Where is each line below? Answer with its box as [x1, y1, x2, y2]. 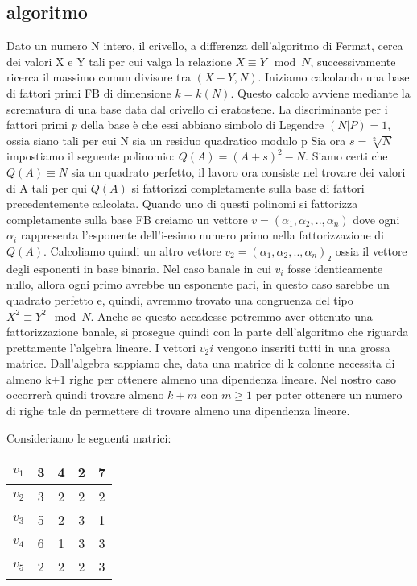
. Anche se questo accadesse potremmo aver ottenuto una [90, 307, 373, 324]
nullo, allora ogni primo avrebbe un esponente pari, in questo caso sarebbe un [6, 276, 390, 293]
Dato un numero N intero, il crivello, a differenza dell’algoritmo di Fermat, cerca [6, 37, 403, 54]
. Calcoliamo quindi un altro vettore [43, 242, 221, 259]
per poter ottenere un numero [255, 386, 403, 403]
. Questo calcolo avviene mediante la [230, 84, 411, 101]
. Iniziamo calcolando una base [258, 69, 410, 85]
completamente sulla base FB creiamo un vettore [6, 210, 248, 227]
